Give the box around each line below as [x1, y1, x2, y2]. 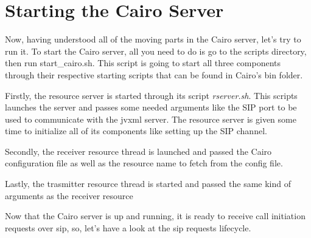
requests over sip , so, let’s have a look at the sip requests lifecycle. [5, 221, 251, 234]
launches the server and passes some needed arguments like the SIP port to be [5, 101, 297, 114]
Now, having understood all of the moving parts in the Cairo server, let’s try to [5, 33, 301, 46]
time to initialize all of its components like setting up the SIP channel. [5, 124, 267, 137]
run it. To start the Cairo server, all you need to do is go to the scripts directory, [5, 44, 307, 57]
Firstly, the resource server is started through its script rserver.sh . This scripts [5, 89, 298, 101]
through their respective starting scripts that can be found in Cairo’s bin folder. [5, 68, 303, 81]
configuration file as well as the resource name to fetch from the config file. [5, 157, 283, 169]
